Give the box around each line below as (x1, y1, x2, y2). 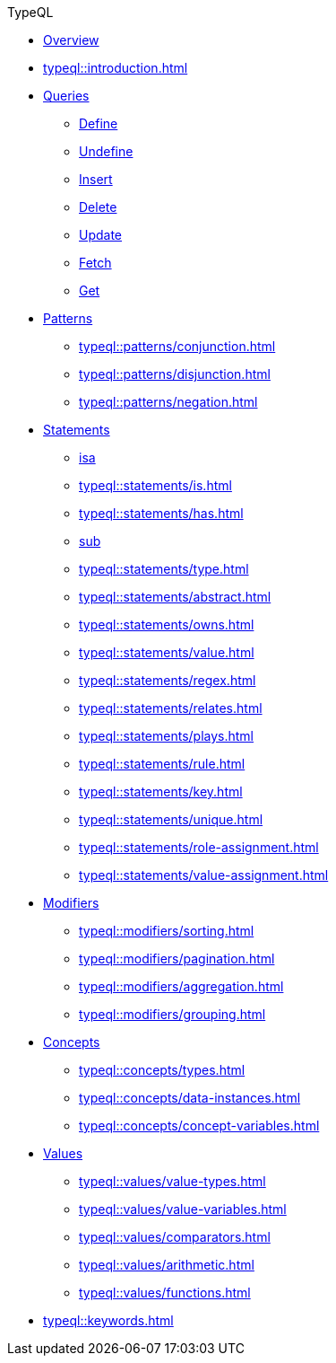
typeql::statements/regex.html (79, 673, 256, 688)
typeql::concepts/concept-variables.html (79, 1118, 320, 1133)
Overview (43, 32, 99, 48)
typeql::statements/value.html (79, 645, 254, 660)
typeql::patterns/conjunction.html (79, 339, 276, 354)
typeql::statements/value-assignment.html (79, 867, 329, 883)
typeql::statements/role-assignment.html (79, 840, 319, 855)
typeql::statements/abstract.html (79, 589, 271, 604)
